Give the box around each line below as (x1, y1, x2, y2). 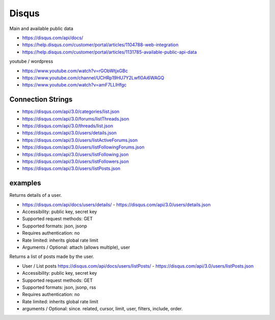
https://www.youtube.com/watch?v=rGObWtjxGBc (22, 68, 128, 74)
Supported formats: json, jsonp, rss (22, 284, 96, 290)
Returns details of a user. (9, 192, 62, 198)
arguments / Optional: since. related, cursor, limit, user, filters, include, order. (22, 306, 183, 312)
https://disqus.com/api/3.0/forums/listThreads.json (22, 115, 129, 122)
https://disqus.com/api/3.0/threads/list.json (22, 123, 113, 129)
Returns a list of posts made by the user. (9, 253, 94, 259)
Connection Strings (9, 95, 73, 104)
